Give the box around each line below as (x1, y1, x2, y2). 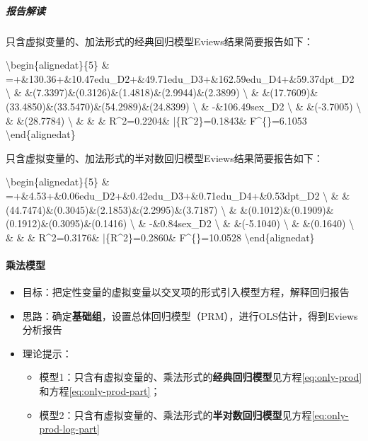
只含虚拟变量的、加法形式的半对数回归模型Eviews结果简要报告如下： (6, 150, 323, 165)
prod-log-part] (39, 421, 100, 436)
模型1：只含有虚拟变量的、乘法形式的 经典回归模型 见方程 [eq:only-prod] (39, 370, 362, 384)
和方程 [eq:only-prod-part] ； (39, 384, 161, 399)
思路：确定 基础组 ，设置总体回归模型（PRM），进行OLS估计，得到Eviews (22, 308, 358, 323)
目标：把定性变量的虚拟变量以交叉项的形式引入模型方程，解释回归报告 (22, 285, 350, 299)
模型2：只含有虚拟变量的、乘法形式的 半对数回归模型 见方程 (39, 407, 312, 422)
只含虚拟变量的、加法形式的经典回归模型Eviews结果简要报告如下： (6, 33, 314, 48)
